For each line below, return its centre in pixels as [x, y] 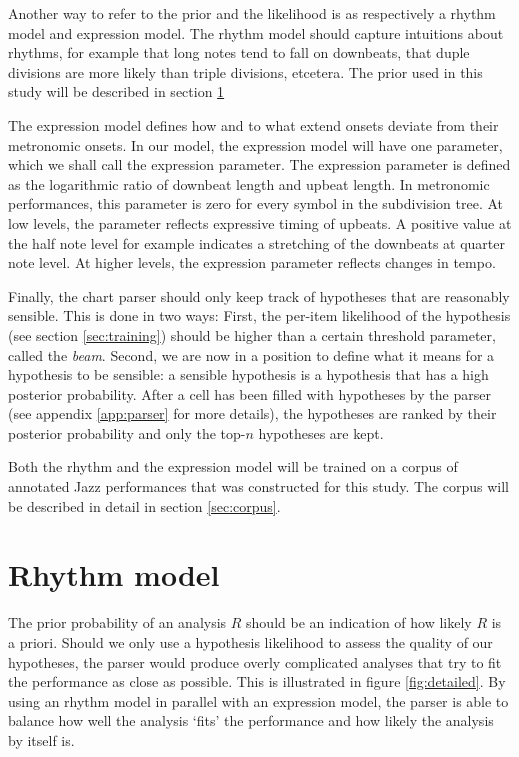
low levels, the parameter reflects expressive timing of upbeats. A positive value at [260, 222]
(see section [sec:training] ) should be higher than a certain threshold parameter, [252, 334]
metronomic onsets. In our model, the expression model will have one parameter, [255, 144]
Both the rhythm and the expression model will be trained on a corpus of [233, 466]
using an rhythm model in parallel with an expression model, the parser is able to [258, 700]
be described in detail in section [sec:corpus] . [144, 505]
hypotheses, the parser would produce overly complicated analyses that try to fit [255, 661]
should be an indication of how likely [359, 622]
